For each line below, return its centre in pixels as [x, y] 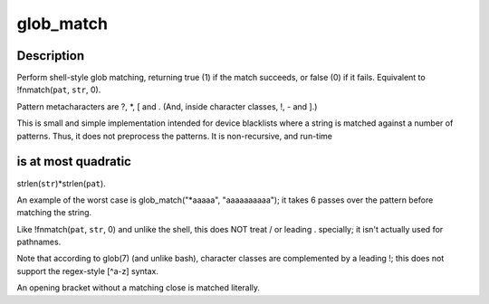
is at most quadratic [74, 161]
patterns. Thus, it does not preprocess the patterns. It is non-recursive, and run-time [174, 136]
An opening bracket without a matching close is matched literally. [139, 288]
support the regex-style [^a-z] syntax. [87, 271]
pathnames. [39, 242]
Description [51, 56]
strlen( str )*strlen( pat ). [61, 183]
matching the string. [54, 213]
